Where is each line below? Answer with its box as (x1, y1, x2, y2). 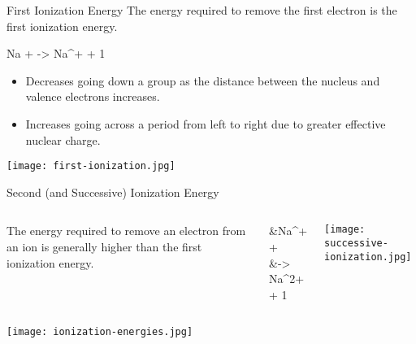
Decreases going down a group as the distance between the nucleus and (25, 72, 380, 89)
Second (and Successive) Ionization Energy (6, 183, 219, 200)
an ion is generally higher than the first (6, 238, 202, 255)
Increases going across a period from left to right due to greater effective (25, 115, 386, 132)
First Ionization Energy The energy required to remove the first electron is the (6, 2, 397, 18)
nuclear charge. (25, 131, 101, 148)
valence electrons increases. (25, 88, 160, 105)
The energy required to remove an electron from (6, 222, 246, 239)
